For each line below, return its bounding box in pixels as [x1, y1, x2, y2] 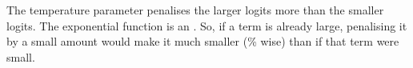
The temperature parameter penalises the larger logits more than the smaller [6, 2, 384, 18]
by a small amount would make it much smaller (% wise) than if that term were [6, 33, 399, 50]
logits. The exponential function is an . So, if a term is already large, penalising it [6, 17, 407, 34]
